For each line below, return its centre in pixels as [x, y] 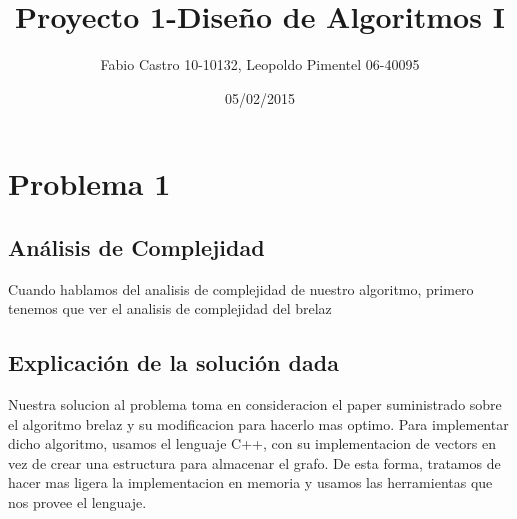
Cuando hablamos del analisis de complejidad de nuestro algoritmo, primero [241, 288]
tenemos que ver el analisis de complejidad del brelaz [170, 308]
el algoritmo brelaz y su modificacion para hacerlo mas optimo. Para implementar [258, 423]
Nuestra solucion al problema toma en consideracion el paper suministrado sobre [255, 404]
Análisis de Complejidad [136, 246]
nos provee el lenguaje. [77, 502]
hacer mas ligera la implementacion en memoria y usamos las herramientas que [250, 482]
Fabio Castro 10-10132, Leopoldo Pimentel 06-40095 [260, 64]
